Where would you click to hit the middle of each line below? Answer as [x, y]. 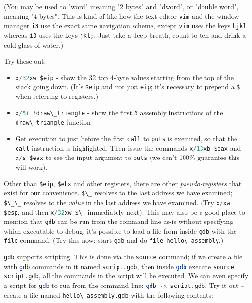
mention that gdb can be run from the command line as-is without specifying [119, 221]
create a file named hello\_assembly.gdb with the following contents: [109, 295]
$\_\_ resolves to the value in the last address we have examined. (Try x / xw [117, 202]
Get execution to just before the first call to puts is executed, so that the [126, 138]
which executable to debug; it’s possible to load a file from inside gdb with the [120, 231]
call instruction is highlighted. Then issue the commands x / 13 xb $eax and [128, 148]
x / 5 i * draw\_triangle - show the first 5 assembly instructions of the [119, 112]
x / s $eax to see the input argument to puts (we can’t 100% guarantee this [127, 157]
